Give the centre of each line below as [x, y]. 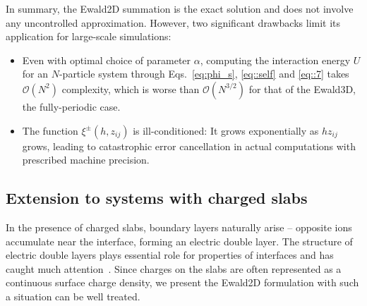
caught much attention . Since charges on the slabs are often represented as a [174, 268]
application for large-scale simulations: [89, 36]
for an [35, 74]
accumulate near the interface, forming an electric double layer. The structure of [179, 241]
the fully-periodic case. [71, 106]
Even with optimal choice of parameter [107, 60]
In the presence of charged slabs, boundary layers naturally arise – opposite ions [179, 227]
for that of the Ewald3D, [302, 88]
